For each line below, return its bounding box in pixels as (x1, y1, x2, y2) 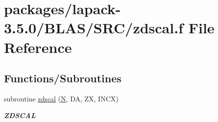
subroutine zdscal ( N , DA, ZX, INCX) (4, 93, 119, 103)
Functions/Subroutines (4, 71, 121, 86)
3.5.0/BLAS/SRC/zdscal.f (4, 18, 183, 38)
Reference (4, 37, 72, 57)
